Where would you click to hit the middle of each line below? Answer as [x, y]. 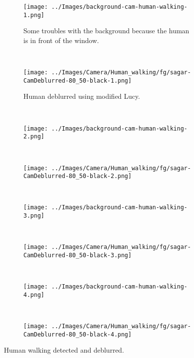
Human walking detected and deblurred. [64, 350]
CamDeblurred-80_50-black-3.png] [78, 255]
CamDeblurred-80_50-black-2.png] [78, 176]
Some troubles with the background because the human [107, 31]
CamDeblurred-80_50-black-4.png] [78, 334]
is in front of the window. [61, 40]
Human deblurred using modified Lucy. [82, 96]
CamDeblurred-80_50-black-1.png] [78, 80]
